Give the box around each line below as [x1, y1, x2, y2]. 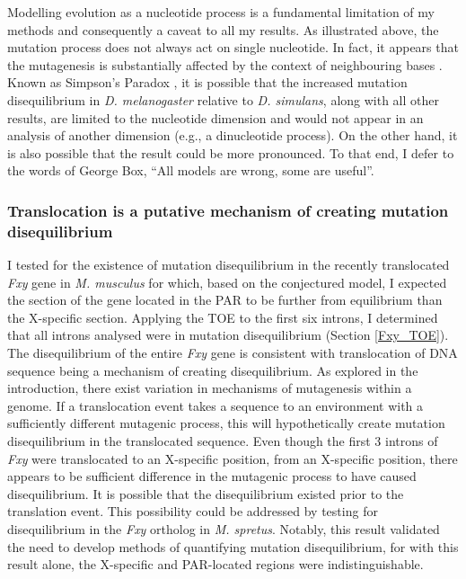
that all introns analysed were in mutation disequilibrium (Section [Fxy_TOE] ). [7, 325, 449, 344]
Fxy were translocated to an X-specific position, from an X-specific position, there [7, 449, 458, 468]
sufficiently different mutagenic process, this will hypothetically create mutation [7, 414, 445, 432]
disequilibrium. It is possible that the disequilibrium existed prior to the [7, 484, 404, 503]
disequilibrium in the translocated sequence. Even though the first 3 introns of [7, 432, 438, 450]
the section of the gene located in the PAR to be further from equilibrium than [7, 290, 443, 309]
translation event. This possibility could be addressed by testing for [7, 502, 378, 521]
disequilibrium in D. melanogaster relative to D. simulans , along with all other [7, 90, 439, 109]
